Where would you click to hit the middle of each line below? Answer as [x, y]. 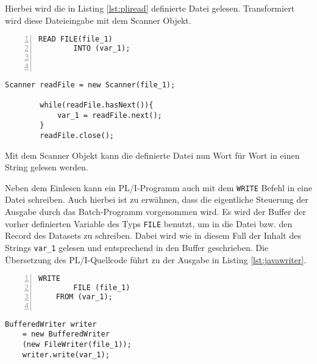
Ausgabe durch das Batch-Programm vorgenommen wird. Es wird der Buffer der [155, 212]
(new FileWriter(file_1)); [77, 344]
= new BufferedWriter [66, 334]
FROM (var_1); [84, 297]
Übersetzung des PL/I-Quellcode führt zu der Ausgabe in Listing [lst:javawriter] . [156, 259]
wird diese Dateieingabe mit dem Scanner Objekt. [98, 20]
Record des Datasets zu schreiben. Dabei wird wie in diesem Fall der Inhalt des [153, 235]
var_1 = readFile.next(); [109, 115]
